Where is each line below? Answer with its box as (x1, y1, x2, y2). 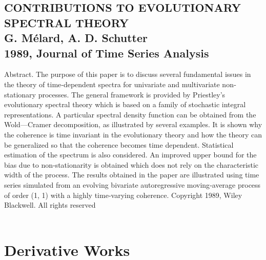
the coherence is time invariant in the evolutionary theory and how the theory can (4, 129, 262, 139)
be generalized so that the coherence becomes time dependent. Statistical (4, 139, 234, 150)
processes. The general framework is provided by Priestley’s (38, 89, 226, 99)
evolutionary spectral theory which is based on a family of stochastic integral (4, 99, 246, 110)
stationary (4, 89, 36, 99)
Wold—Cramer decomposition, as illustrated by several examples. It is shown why (4, 119, 262, 130)
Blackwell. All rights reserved (4, 199, 96, 210)
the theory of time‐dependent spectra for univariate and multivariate (4, 78, 220, 89)
